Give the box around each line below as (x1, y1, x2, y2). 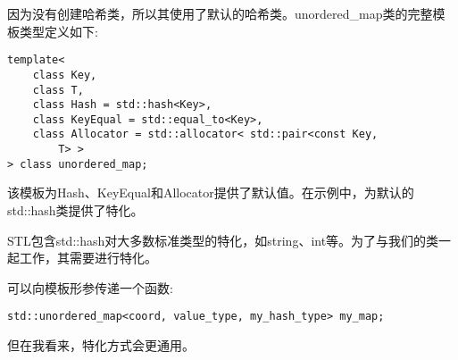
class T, (32, 83, 84, 96)
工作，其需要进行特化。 (19, 248, 157, 267)
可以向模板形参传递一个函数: (7, 278, 173, 297)
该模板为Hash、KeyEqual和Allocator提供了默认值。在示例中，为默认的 (7, 183, 414, 202)
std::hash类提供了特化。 (7, 201, 144, 220)
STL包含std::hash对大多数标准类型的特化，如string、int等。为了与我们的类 (7, 230, 439, 249)
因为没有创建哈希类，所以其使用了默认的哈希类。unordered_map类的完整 (7, 4, 433, 22)
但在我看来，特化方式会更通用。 (7, 336, 195, 355)
